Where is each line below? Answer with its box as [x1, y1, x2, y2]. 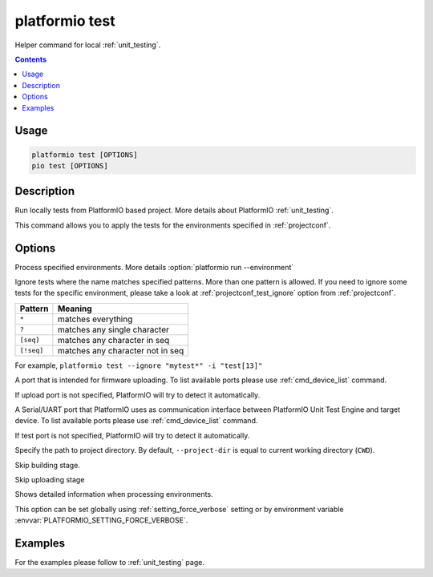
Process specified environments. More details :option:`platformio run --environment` [14, 262, 294, 272]
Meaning [57, 303, 92, 314]
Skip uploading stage [14, 474, 85, 484]
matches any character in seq [57, 334, 170, 345]
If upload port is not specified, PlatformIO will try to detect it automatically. [14, 389, 261, 400]
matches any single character [57, 324, 170, 335]
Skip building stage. [14, 460, 80, 470]
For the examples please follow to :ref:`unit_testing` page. [14, 558, 204, 567]
